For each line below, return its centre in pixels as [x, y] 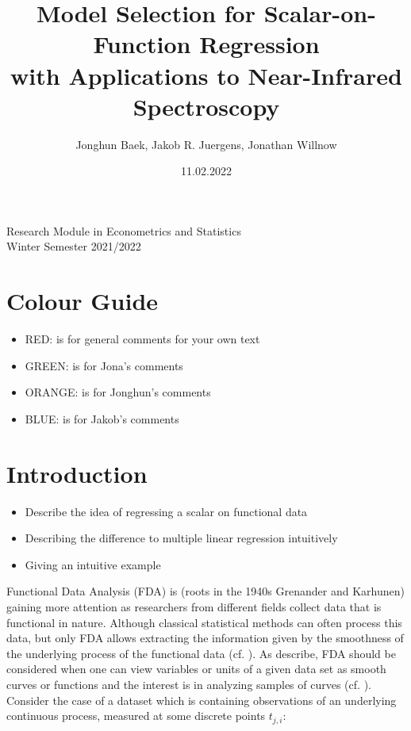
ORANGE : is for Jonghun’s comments [118, 392]
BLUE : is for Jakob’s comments [102, 418]
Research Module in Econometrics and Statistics [124, 230]
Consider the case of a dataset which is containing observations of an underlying [202, 700]
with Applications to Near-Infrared [206, 75]
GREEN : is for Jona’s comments [104, 365]
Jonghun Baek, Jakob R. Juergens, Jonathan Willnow [206, 144]
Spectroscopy [206, 106]
